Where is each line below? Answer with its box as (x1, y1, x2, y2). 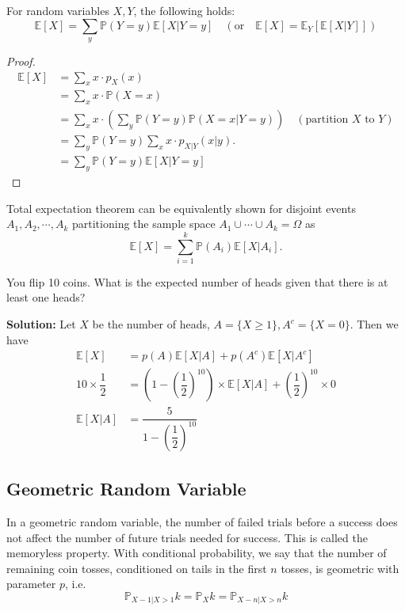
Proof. (6, 52, 36, 69)
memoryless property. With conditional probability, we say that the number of (6, 545, 387, 561)
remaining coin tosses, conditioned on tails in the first (6, 560, 267, 576)
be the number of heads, (92, 316, 210, 332)
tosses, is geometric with (281, 560, 399, 576)
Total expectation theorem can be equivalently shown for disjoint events (6, 199, 356, 216)
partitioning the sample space (72, 215, 216, 232)
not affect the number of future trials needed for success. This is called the (6, 529, 368, 545)
